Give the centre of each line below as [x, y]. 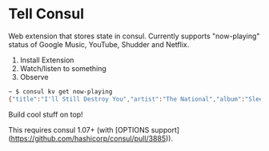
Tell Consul [46, 14]
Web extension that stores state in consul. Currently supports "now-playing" [134, 36]
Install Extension [47, 60]
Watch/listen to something [63, 68]
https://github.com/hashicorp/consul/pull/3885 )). [92, 138]
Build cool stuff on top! [46, 114]
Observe [34, 77]
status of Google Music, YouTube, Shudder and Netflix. [99, 44]
